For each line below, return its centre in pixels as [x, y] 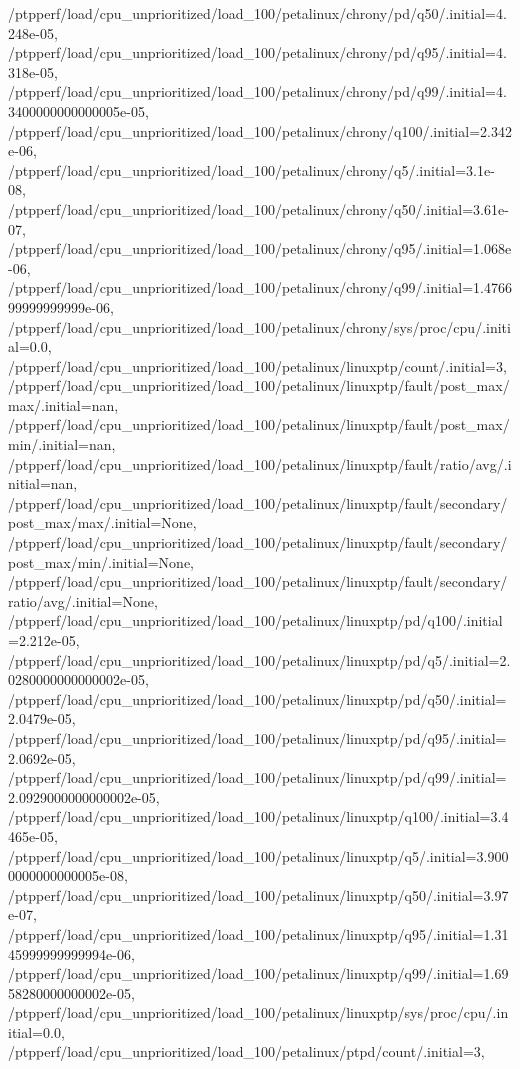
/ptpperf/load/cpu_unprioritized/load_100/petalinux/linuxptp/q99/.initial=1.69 [258, 973]
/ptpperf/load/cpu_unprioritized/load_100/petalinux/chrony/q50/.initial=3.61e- [258, 208]
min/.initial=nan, [62, 444]
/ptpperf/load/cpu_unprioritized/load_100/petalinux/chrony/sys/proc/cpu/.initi [259, 326]
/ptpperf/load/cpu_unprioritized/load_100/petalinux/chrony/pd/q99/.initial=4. [257, 91]
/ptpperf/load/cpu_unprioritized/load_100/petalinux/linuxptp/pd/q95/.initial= [257, 737]
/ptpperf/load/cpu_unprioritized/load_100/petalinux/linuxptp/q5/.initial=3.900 [258, 855]
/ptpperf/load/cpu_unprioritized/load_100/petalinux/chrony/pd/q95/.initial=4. [257, 52]
